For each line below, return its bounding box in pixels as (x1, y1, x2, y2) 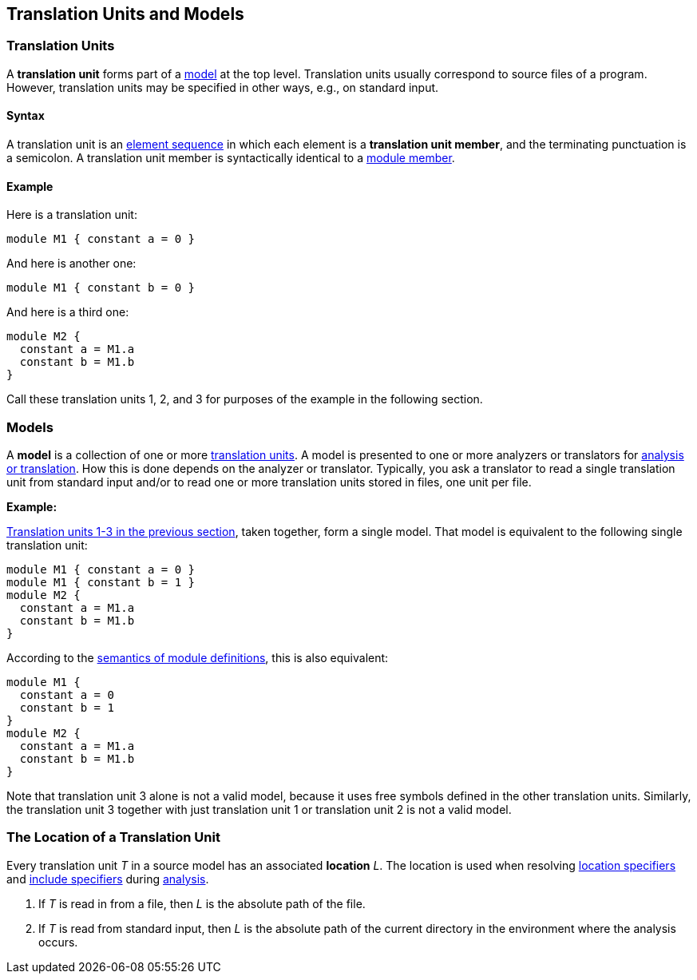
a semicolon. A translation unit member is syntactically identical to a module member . (6, 151, 455, 165)
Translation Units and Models (6, 4, 244, 24)
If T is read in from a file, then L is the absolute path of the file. (38, 896, 366, 911)
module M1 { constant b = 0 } (6, 281, 196, 295)
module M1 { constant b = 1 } (6, 575, 196, 589)
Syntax (6, 109, 45, 123)
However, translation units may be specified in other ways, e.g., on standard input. (6, 80, 439, 94)
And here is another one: (6, 256, 137, 271)
